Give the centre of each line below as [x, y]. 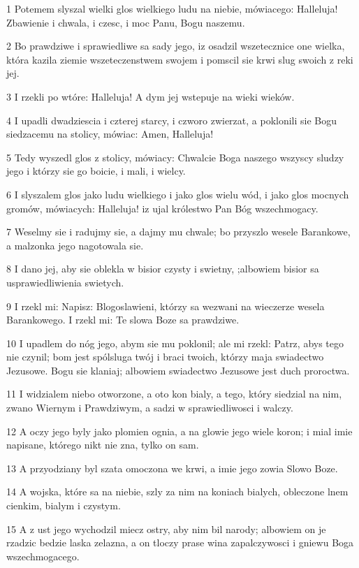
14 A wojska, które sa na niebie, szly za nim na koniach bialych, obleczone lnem [177, 491]
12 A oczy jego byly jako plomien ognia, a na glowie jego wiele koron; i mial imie [179, 431]
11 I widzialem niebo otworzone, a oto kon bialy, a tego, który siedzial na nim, [174, 394]
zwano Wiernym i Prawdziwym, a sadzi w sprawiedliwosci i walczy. [150, 408]
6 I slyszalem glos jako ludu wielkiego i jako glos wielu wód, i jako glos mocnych [178, 194]
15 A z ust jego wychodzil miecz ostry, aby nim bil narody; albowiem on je [166, 529]
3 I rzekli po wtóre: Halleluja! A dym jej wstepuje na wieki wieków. [151, 96]
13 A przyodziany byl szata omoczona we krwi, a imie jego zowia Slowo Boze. [172, 468]
